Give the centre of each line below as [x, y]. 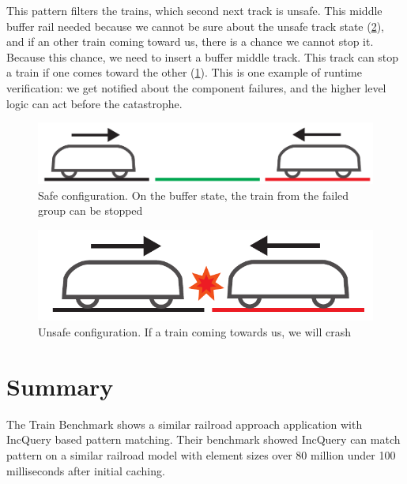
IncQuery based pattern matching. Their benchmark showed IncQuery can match [203, 439]
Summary [60, 386]
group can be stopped [90, 210]
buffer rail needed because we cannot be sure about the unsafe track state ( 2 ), [195, 26]
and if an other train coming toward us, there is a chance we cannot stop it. [190, 41]
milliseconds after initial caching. [86, 470]
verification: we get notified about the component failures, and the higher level [196, 87]
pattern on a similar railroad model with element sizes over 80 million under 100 [201, 454]
